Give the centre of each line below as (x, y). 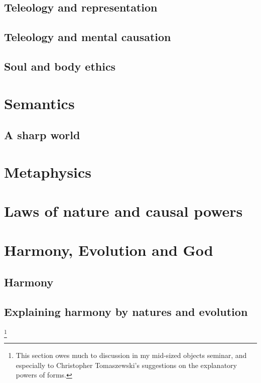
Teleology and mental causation (88, 37)
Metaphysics (48, 171)
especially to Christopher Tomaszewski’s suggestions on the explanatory (126, 365)
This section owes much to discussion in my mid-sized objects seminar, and (131, 355)
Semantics (39, 103)
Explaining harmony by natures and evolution (126, 311)
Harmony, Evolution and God (109, 250)
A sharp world (42, 135)
